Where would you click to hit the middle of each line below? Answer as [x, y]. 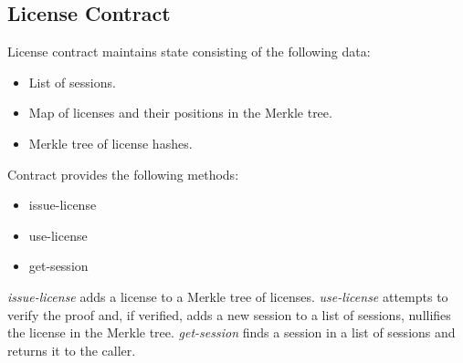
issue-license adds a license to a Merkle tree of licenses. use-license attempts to [228, 296]
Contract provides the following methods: [123, 174]
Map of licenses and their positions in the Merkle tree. [180, 113]
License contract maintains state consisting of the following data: [189, 52]
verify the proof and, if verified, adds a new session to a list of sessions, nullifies [229, 314]
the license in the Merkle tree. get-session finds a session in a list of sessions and [231, 332]
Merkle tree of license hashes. [110, 143]
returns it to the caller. [72, 350]
